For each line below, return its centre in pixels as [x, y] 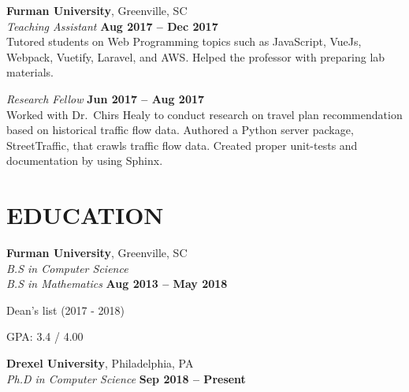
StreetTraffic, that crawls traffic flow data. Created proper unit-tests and [182, 145]
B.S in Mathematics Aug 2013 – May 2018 [117, 284]
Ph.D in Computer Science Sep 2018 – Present [126, 378]
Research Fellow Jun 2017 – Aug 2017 [106, 98]
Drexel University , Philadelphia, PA [100, 363]
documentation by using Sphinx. [85, 161]
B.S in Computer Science [67, 268]
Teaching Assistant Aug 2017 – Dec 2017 [112, 26]
